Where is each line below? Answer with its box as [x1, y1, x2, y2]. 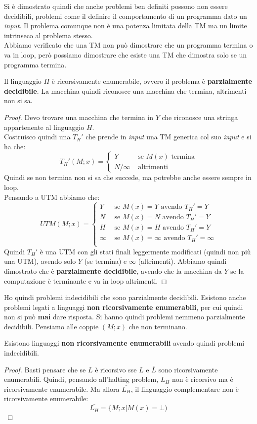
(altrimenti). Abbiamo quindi [138, 256, 227, 266]
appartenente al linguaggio [4, 121, 85, 132]
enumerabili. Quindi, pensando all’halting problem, [4, 374, 159, 384]
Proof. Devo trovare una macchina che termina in [4, 112, 154, 122]
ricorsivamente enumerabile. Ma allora [4, 383, 120, 394]
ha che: [4, 141, 26, 151]
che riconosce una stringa [162, 112, 238, 122]
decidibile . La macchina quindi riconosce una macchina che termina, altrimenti [4, 85, 247, 96]
